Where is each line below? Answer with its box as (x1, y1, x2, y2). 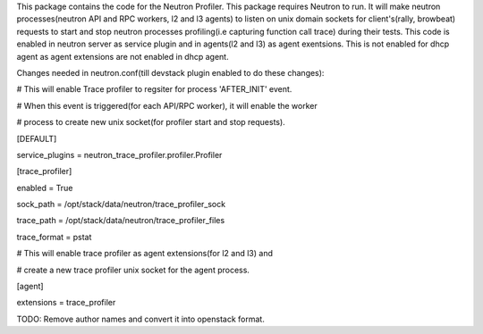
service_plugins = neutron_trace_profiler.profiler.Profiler (16, 149, 223, 160)
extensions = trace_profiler (16, 297, 116, 308)
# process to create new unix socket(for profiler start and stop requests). (16, 117, 285, 128)
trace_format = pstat (16, 231, 92, 242)
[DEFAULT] (16, 133, 57, 144)
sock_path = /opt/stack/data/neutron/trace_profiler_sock (16, 199, 226, 210)
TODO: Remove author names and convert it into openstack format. (16, 313, 266, 324)
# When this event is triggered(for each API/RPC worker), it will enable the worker (16, 100, 318, 111)
